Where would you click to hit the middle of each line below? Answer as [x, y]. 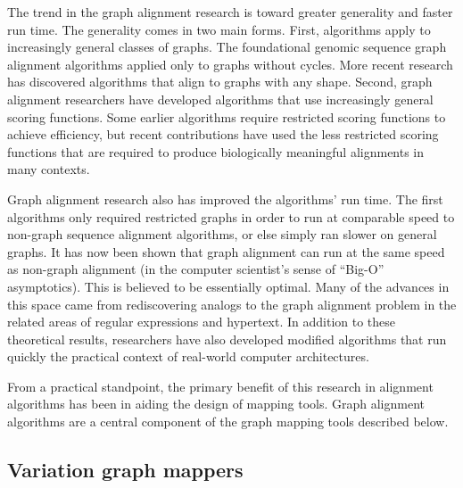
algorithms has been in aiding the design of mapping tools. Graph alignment [216, 404]
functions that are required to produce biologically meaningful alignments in [216, 151]
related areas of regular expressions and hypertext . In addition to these [202, 322]
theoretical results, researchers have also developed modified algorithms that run [227, 339]
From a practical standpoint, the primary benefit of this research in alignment [220, 386]
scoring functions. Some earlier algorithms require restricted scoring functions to [227, 116]
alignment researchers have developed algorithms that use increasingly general [220, 99]
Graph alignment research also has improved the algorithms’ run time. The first [225, 199]
